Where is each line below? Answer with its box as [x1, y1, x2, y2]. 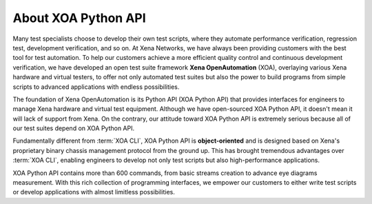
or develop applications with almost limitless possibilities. [12, 188, 176, 196]
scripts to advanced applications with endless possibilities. [12, 83, 180, 91]
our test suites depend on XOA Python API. [12, 124, 135, 132]
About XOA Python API [12, 10, 146, 25]
